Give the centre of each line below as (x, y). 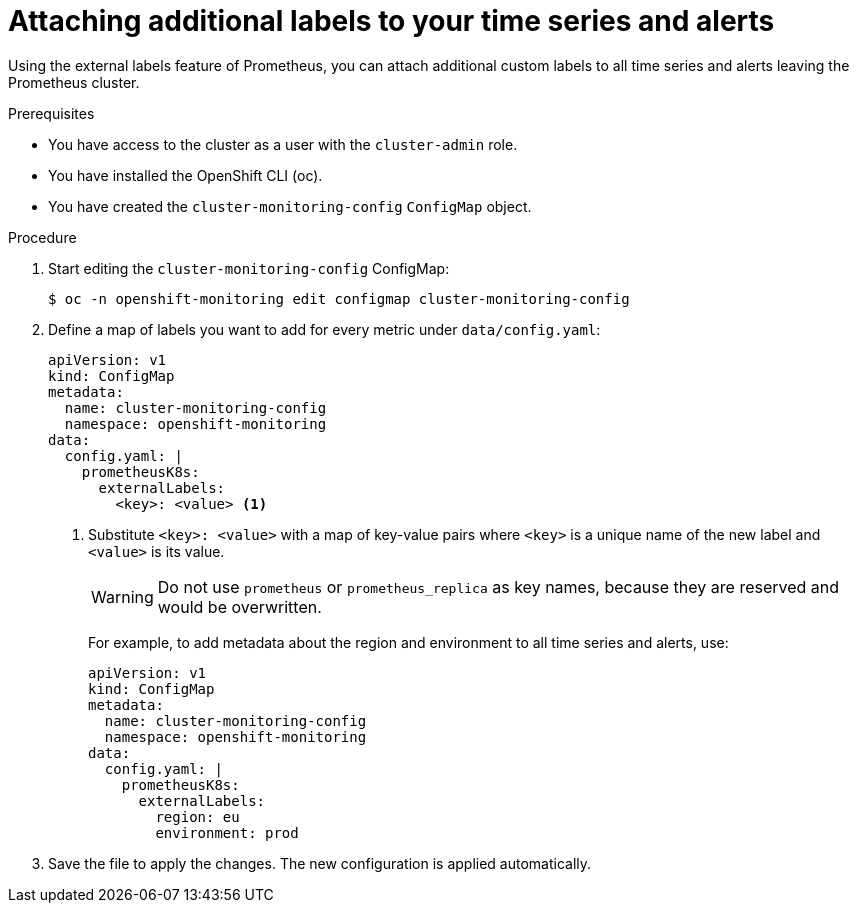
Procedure (42, 237)
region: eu (197, 816)
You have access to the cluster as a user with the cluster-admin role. (283, 144)
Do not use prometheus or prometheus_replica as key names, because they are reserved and (498, 586)
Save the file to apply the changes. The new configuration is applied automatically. (320, 863)
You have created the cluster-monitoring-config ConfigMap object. (290, 206)
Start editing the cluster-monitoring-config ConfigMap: (249, 268)
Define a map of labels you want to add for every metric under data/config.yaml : (324, 329)
